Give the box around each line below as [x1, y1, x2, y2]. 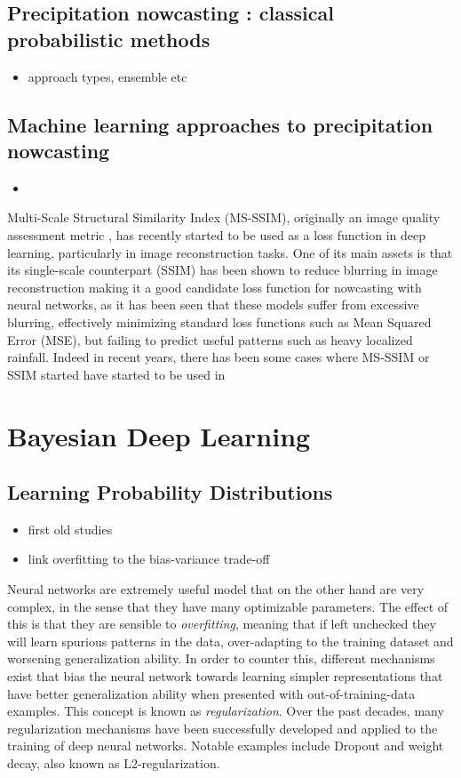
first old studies [28, 519, 113, 538]
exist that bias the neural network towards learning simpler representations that [7, 667, 443, 686]
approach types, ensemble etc [28, 67, 187, 85]
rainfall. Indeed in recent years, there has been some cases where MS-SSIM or [7, 348, 430, 366]
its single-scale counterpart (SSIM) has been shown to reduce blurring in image [7, 261, 438, 279]
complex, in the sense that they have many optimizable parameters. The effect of [7, 597, 449, 615]
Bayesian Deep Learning [7, 417, 311, 453]
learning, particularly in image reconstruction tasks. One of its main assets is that [7, 243, 453, 261]
